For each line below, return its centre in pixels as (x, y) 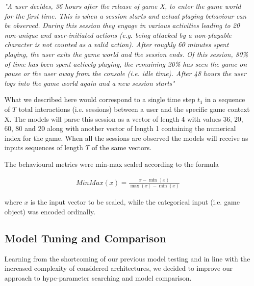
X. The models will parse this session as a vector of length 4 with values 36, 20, (124, 118)
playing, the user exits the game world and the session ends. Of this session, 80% (126, 54)
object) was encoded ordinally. (50, 211)
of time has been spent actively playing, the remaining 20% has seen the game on (126, 64)
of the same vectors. (121, 147)
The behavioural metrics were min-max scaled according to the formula (112, 164)
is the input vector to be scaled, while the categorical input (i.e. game (135, 202)
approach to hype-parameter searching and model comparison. (98, 277)
